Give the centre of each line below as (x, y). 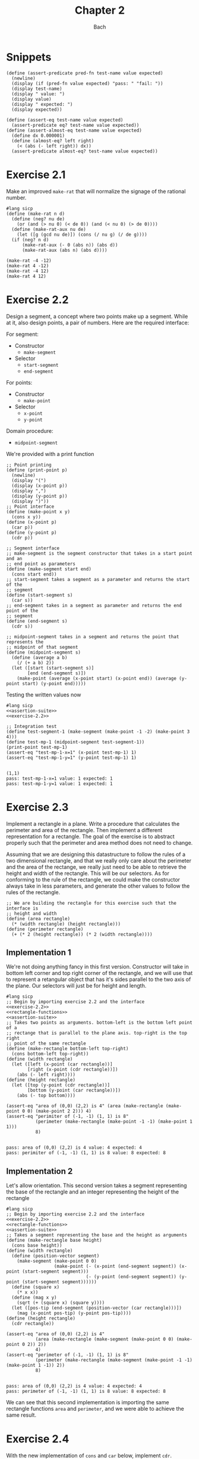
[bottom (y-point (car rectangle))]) (74, 1091)
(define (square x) (36, 1287)
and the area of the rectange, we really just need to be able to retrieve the (96, 867)
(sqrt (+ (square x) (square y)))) (61, 1303)
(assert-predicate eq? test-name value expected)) (75, 125)
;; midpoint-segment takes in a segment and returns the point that (93, 637)
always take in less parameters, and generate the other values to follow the (98, 886)
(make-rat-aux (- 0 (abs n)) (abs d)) (70, 245)
